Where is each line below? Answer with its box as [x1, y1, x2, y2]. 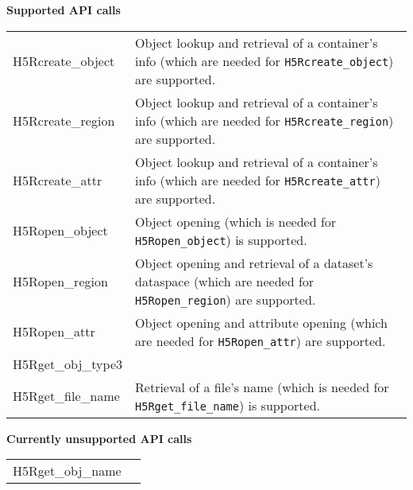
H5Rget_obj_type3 [13, 354, 123, 373]
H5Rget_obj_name [13, 461, 122, 480]
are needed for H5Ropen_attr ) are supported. [135, 331, 386, 350]
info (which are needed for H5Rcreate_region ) [135, 111, 394, 130]
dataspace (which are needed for [135, 271, 315, 290]
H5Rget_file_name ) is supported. [135, 395, 321, 414]
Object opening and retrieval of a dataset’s [135, 253, 373, 272]
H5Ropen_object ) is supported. [135, 230, 307, 249]
